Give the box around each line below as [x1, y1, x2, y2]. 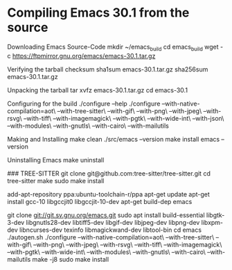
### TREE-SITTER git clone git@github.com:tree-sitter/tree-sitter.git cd [7, 169, 211, 178]
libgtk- [206, 210, 225, 219]
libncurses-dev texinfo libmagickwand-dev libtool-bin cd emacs [19, 226, 202, 234]
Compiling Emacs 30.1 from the [7, 5, 190, 21]
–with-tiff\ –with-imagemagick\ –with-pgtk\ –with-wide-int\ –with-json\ [23, 114, 224, 122]
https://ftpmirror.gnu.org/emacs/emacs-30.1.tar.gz [12, 51, 156, 60]
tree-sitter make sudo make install [7, 176, 105, 185]
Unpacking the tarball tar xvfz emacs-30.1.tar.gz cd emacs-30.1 [7, 85, 188, 94]
